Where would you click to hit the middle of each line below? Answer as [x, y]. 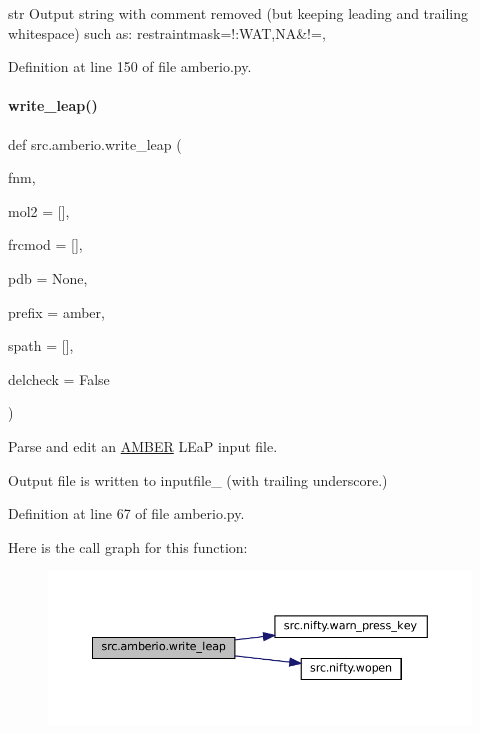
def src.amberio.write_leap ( [95, 143]
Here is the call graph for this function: [128, 546]
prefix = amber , [56, 311]
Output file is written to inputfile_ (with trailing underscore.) [198, 479]
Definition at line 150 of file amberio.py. [130, 66]
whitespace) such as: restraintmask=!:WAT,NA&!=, [167, 32]
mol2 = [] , [39, 210]
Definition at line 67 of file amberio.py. [126, 513]
